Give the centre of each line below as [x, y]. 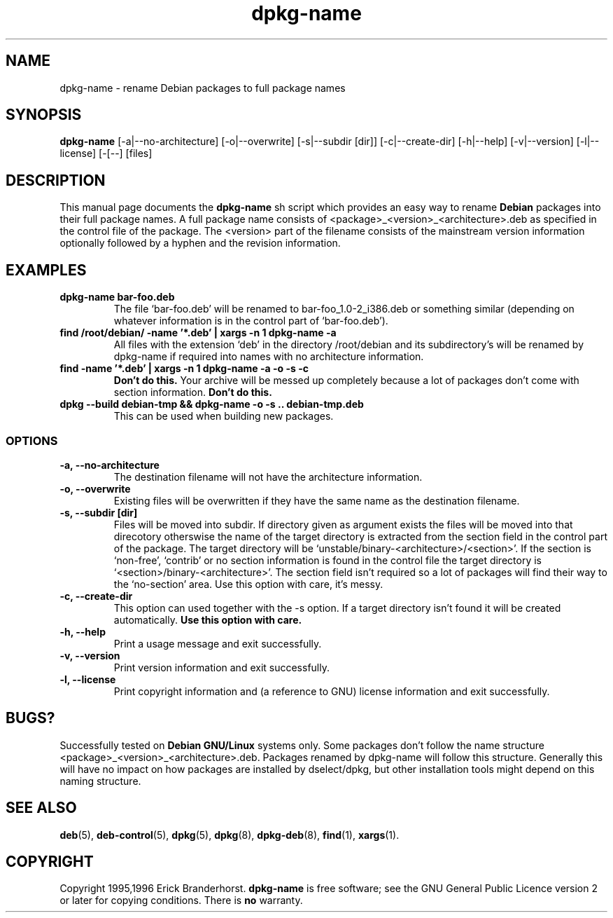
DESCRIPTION [56, 180]
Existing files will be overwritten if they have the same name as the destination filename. [317, 500]
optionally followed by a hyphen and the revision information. [200, 243]
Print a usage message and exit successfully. [218, 643]
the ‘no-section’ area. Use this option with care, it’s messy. [248, 584]
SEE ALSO [41, 808]
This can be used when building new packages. [224, 416]
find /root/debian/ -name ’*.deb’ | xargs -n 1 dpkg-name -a [198, 333]
